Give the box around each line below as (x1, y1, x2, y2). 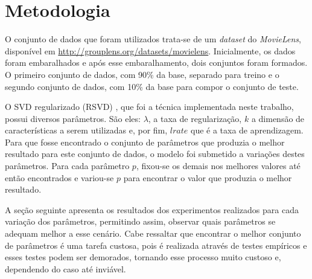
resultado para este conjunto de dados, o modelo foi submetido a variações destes (5, 147, 305, 160)
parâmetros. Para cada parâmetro (5, 159, 130, 172)
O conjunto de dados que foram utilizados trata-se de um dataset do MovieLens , (5, 33, 301, 45)
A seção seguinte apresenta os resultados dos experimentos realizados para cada (5, 203, 299, 216)
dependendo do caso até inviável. (5, 262, 126, 275)
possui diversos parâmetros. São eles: (5, 112, 141, 124)
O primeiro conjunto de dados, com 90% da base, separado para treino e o (5, 68, 279, 80)
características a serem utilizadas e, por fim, (5, 124, 168, 136)
